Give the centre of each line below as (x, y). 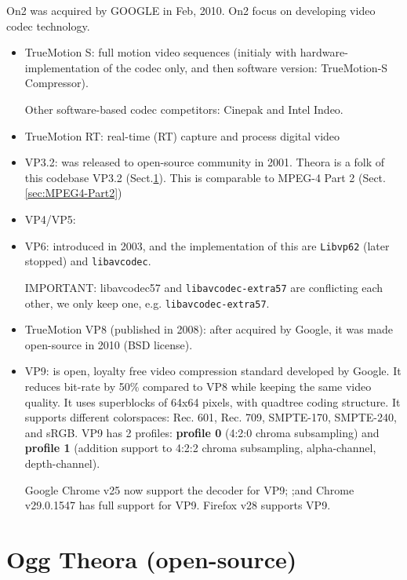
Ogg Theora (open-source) (152, 558)
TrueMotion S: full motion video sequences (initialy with (161, 52)
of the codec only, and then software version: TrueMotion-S (245, 67)
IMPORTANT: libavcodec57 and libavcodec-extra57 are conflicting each (204, 287)
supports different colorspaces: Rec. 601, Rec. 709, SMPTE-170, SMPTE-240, (211, 417)
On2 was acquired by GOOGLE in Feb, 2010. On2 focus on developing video (191, 10)
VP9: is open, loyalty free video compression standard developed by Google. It (213, 371)
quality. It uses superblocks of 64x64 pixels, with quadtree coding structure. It (213, 401)
